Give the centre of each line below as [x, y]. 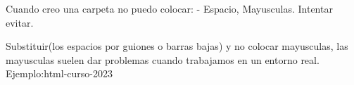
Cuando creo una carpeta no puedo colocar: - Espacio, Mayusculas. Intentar [169, 8]
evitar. [20, 22]
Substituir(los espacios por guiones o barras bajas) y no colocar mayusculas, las [177, 46]
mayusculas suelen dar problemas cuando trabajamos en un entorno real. [163, 59]
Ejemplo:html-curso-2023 [59, 73]
